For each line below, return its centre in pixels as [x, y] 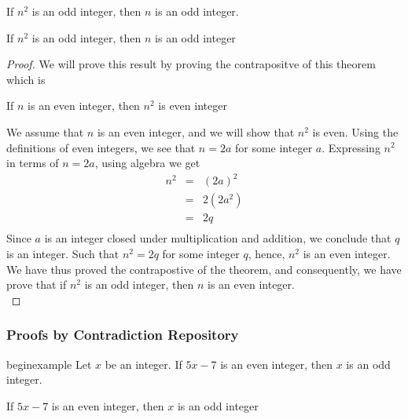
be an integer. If [143, 364]
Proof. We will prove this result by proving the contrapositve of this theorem [191, 64]
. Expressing [351, 147]
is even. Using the [355, 131]
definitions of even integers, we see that [101, 147]
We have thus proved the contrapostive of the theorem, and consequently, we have [204, 269]
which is [26, 79]
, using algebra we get [147, 163]
